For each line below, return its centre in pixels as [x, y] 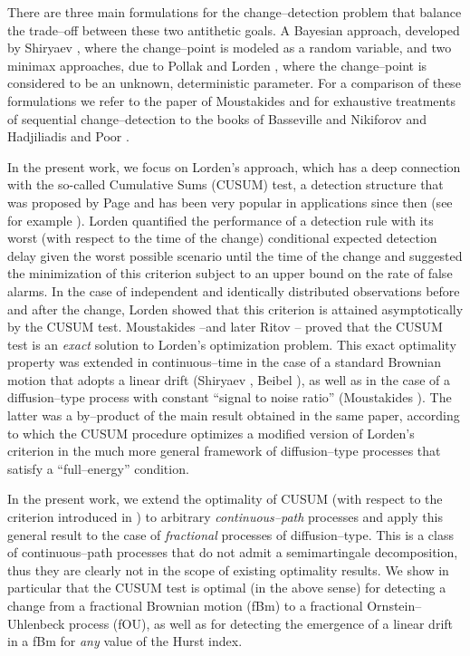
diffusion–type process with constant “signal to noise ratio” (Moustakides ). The [230, 397]
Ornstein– [394, 605]
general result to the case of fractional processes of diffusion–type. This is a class [231, 534]
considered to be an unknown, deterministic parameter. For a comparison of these [234, 83]
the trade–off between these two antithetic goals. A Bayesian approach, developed [234, 29]
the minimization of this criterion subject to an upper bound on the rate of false [230, 273]
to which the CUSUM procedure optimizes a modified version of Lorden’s [211, 433]
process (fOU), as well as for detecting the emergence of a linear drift [261, 623]
